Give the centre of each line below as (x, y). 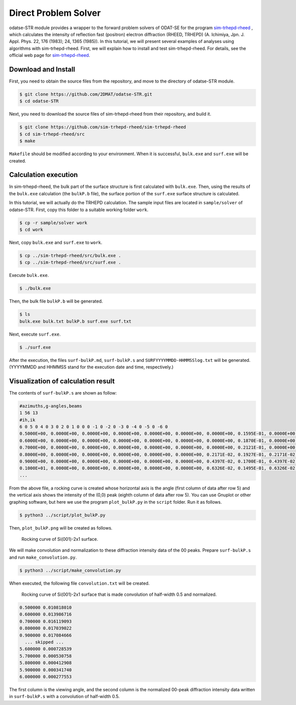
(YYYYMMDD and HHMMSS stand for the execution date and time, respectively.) (91, 367)
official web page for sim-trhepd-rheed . (50, 55)
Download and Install (42, 69)
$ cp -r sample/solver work (53, 223)
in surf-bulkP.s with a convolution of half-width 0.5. (64, 697)
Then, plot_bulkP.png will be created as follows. (61, 528)
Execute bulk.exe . (29, 275)
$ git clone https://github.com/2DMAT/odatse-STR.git (86, 94)
